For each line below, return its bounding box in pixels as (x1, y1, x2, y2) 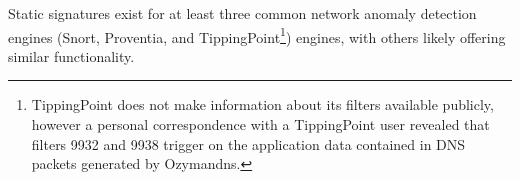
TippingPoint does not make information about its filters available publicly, (31, 94, 494, 115)
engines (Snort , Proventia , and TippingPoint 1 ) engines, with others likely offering (8, 23, 506, 47)
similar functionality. (8, 45, 135, 66)
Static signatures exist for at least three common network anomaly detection (8, 3, 477, 23)
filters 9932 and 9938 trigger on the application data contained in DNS (31, 133, 466, 154)
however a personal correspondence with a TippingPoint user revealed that (31, 114, 490, 135)
